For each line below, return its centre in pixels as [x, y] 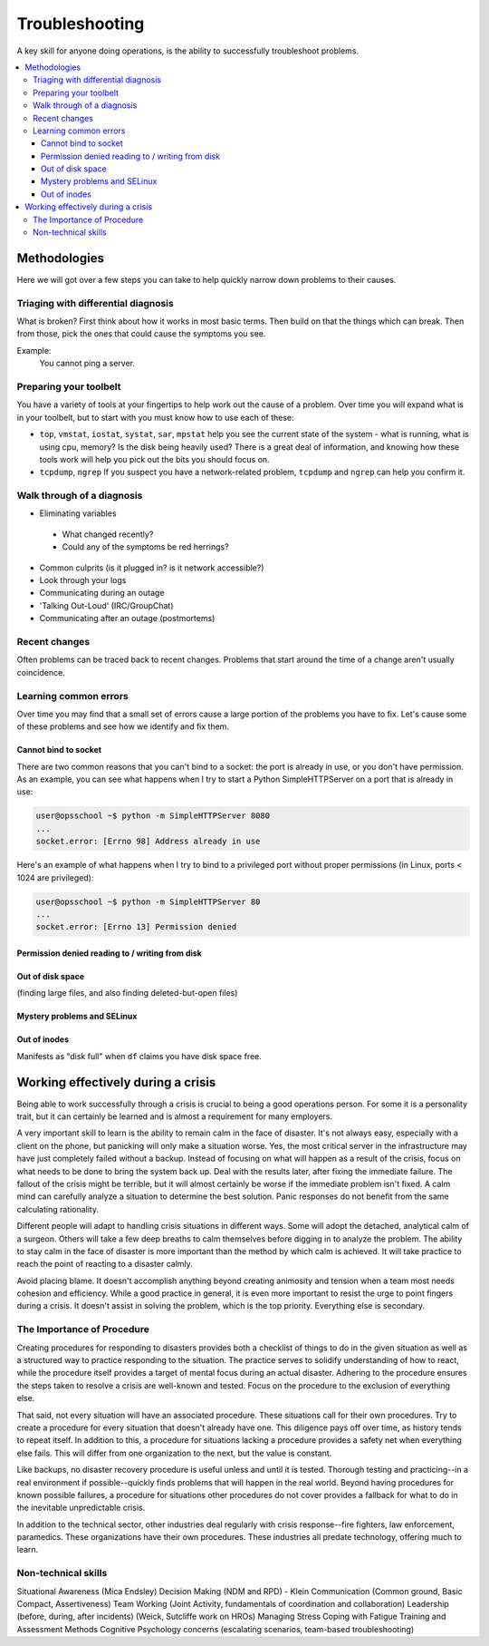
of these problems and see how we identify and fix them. [123, 726]
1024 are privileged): [55, 877]
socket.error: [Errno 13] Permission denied [136, 927]
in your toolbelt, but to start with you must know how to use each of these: [155, 417]
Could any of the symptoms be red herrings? [146, 547]
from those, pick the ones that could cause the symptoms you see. [141, 334]
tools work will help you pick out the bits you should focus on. [155, 459]
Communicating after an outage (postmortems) [127, 618]
